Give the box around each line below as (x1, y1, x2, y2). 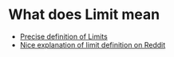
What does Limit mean (8, 6, 160, 24)
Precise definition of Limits (19, 32, 108, 41)
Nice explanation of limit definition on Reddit (19, 40, 166, 49)
